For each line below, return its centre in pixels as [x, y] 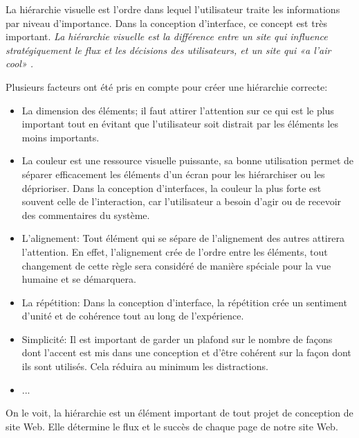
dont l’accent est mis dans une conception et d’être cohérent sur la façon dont [186, 352]
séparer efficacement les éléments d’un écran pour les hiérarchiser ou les [173, 174]
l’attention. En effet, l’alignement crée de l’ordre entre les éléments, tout [175, 251]
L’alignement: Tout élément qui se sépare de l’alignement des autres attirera [183, 238]
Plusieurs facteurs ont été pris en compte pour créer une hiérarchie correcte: [167, 86]
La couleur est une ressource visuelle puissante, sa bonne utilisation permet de [188, 160]
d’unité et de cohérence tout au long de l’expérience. [133, 316]
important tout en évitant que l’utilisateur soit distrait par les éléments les [180, 124]
